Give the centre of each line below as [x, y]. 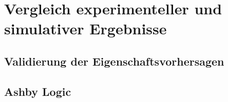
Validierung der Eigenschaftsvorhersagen [114, 61]
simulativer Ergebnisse [85, 28]
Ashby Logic [38, 91]
